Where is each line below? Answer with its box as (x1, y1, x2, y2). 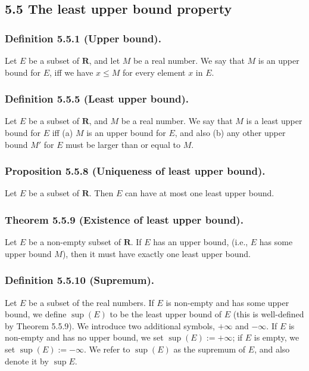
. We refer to (83, 343, 130, 355)
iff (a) (52, 126, 73, 138)
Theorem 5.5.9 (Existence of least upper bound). (5, 212, 244, 227)
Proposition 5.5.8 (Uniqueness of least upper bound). (5, 163, 266, 178)
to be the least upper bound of (110, 308, 222, 320)
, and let (89, 54, 120, 66)
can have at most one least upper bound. (124, 187, 274, 199)
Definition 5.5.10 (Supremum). (5, 273, 155, 287)
